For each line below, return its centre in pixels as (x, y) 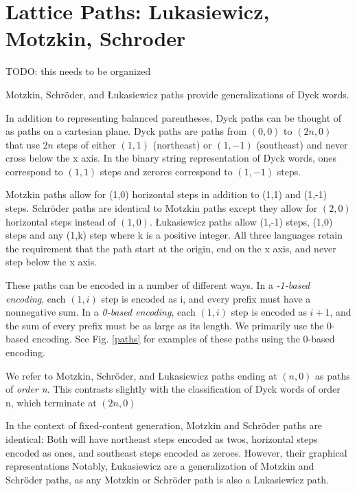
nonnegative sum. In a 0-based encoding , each (101, 312)
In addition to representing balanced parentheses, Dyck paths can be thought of (174, 117)
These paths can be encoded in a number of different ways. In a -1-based (158, 285)
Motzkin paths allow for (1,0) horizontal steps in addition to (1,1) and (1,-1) (166, 194)
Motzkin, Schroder (96, 38)
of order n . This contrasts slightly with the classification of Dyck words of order (173, 389)
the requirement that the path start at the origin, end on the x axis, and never (171, 248)
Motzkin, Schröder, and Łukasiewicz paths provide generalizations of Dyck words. (177, 94)
